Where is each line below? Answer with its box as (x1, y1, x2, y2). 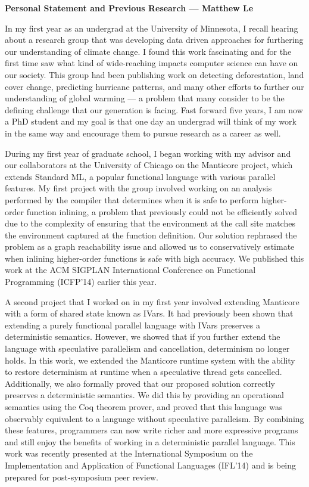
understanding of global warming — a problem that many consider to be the (5, 92, 285, 104)
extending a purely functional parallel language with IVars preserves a (5, 318, 261, 331)
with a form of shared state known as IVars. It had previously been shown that (5, 307, 294, 320)
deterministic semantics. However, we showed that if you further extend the (5, 330, 280, 343)
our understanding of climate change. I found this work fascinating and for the (5, 45, 292, 57)
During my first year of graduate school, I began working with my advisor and (5, 147, 291, 159)
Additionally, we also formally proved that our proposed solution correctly (5, 377, 275, 389)
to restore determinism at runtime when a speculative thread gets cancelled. (5, 365, 282, 378)
